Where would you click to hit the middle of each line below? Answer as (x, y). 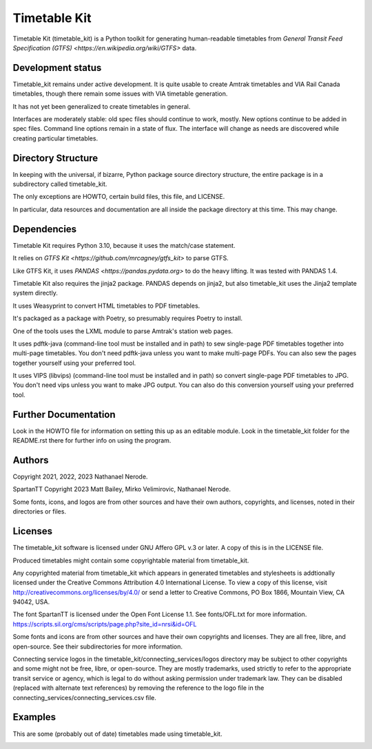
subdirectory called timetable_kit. (60, 184)
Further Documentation (64, 414)
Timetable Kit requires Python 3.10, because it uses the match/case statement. (124, 245)
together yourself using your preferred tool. (74, 363)
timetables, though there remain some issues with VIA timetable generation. (120, 94)
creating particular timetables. (55, 138)
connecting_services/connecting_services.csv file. (84, 697)
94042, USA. (31, 602)
